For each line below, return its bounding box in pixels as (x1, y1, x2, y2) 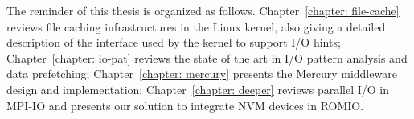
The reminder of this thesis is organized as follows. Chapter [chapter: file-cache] (6, 2, 400, 18)
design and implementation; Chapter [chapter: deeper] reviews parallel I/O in (6, 80, 389, 97)
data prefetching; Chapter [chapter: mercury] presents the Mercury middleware (6, 65, 397, 82)
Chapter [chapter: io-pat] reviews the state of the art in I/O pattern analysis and (6, 49, 408, 66)
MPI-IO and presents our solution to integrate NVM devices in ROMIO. (6, 96, 364, 113)
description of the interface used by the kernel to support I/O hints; (6, 34, 341, 51)
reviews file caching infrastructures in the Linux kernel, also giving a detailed (6, 18, 386, 35)
